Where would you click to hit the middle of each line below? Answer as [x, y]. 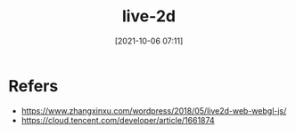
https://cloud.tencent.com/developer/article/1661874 [118, 120]
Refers [33, 86]
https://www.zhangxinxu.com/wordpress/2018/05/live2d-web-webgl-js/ [154, 110]
